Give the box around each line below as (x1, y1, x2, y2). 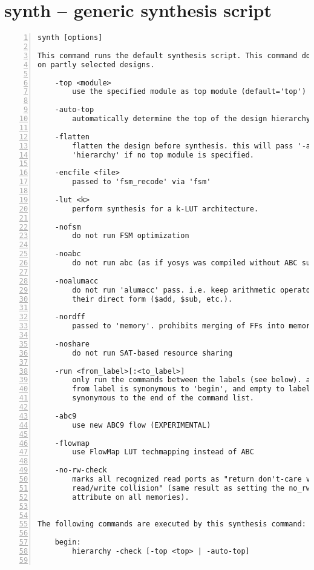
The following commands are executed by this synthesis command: (38, 520, 306, 529)
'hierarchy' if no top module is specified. (72, 150, 254, 159)
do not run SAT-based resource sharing (72, 348, 233, 357)
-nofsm (54, 222, 81, 231)
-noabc (54, 250, 81, 259)
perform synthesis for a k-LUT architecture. (72, 204, 259, 213)
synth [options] (38, 33, 103, 42)
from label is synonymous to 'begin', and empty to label (72, 385, 311, 394)
